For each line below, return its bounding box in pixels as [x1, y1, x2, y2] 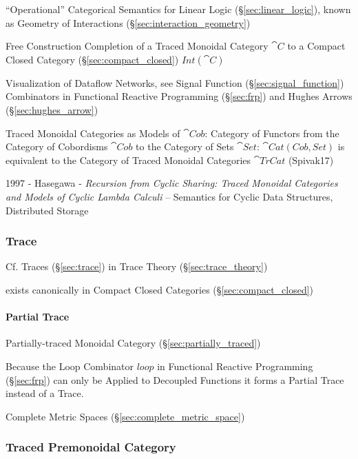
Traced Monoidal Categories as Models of [6, 125, 180, 140]
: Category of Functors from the [204, 125, 339, 140]
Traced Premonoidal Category [6, 438, 176, 456]
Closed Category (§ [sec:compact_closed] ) [6, 52, 179, 66]
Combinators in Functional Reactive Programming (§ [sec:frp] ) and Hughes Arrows [6, 89, 352, 103]
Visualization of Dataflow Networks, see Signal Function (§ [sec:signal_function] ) [6, 75, 344, 90]
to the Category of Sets [136, 139, 234, 154]
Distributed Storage [6, 203, 89, 217]
